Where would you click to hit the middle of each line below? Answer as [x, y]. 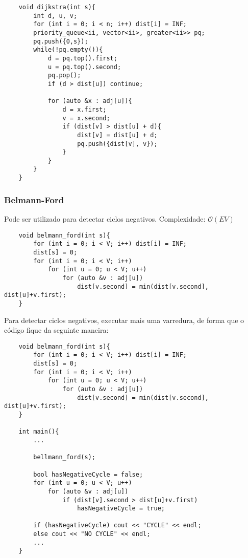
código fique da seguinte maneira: [56, 330]
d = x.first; [84, 109]
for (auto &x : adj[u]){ [90, 101]
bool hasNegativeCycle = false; [88, 474]
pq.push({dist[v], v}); [117, 144]
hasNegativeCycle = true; [121, 509]
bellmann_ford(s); [64, 457]
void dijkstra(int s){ [57, 7]
